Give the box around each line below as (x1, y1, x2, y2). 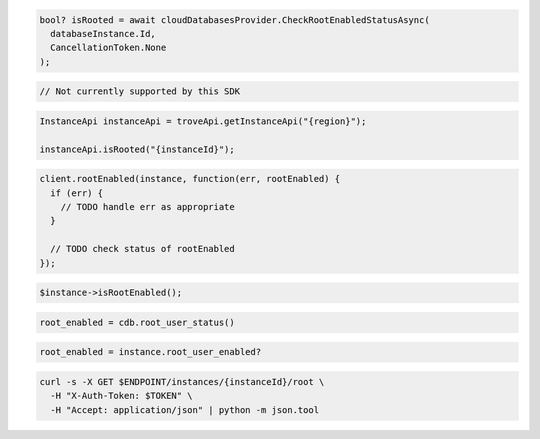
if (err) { (50, 187, 104, 199)
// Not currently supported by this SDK (39, 86, 240, 97)
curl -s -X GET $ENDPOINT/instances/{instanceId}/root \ (39, 376, 325, 387)
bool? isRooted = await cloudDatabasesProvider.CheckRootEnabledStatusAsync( (39, 14, 430, 25)
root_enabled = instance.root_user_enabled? (39, 346, 262, 358)
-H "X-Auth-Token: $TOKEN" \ (50, 390, 194, 402)
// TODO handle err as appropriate (60, 201, 235, 213)
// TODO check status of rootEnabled (50, 243, 235, 255)
